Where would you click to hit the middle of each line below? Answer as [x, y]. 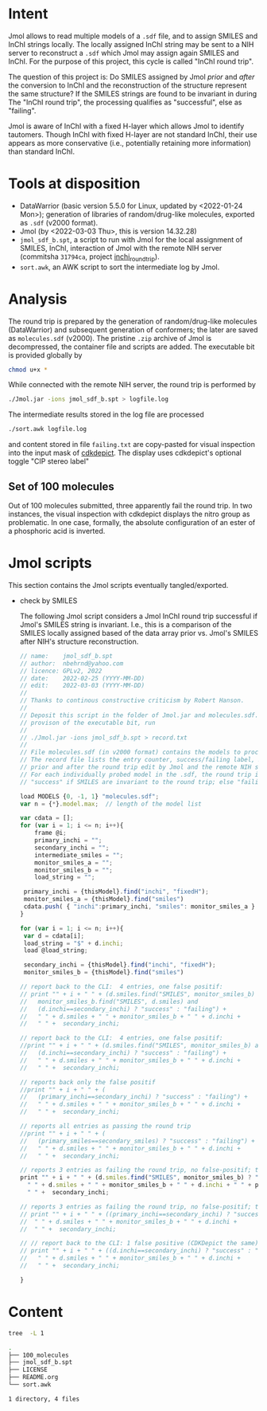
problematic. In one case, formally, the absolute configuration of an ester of [132, 523]
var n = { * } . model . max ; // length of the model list [111, 804]
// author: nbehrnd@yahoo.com [72, 663]
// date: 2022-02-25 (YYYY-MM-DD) [82, 678]
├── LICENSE [28, 1370]
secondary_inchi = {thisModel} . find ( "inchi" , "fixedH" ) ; [120, 965]
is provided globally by [45, 355]
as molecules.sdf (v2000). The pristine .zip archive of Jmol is [110, 338]
